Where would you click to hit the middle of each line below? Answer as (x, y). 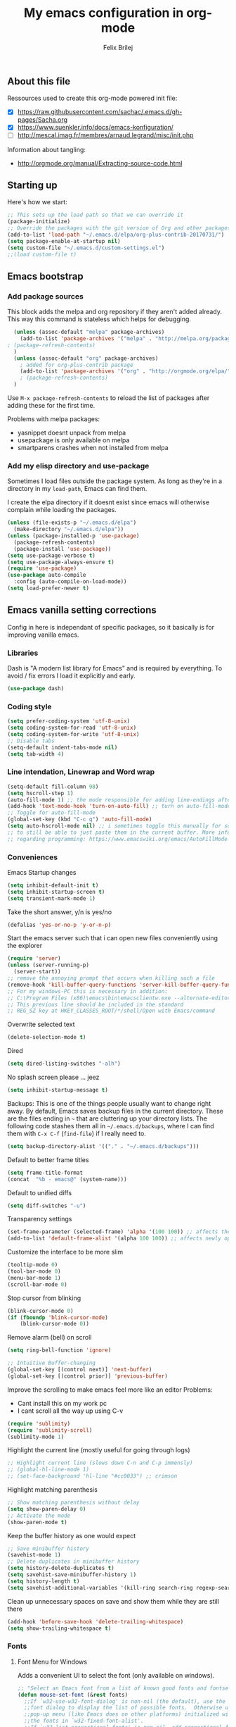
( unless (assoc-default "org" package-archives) (86, 358)
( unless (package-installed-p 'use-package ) (73, 536)
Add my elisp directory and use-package (78, 466)
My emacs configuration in (104, 13)
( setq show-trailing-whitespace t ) (59, 1628)
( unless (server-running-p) (48, 965)
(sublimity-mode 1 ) (36, 1437)
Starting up (32, 185)
